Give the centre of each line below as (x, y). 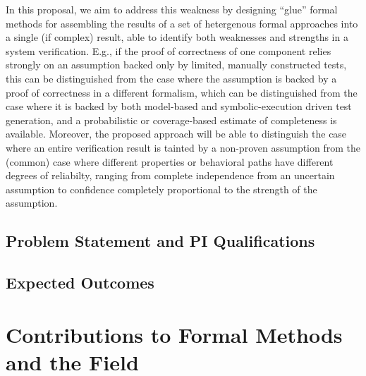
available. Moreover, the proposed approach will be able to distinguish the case (176, 134)
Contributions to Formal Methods (174, 334)
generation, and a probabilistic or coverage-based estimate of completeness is (171, 120)
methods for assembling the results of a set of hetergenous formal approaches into (182, 23)
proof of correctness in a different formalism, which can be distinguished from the (182, 92)
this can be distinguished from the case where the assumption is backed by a (171, 78)
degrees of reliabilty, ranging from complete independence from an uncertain (170, 175)
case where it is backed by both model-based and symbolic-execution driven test (179, 106)
